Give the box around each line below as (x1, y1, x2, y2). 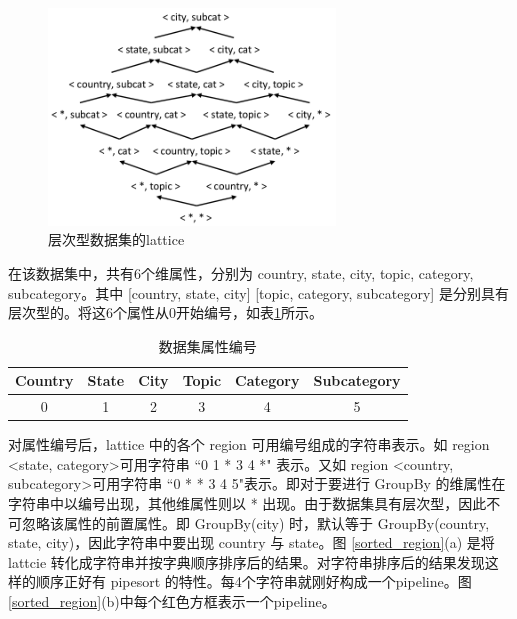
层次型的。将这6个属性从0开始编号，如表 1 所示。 (8, 302, 323, 323)
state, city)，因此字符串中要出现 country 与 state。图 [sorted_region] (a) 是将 (8, 532, 495, 553)
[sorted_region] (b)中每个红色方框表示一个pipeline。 (8, 591, 336, 612)
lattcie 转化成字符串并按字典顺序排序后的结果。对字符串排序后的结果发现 (8, 551, 485, 572)
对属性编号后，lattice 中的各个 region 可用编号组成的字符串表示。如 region (8, 434, 490, 455)
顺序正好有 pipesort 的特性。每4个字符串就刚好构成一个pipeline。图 (35, 571, 472, 592)
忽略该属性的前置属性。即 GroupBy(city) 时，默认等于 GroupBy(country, (21, 512, 490, 533)
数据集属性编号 (158, 335, 257, 356)
